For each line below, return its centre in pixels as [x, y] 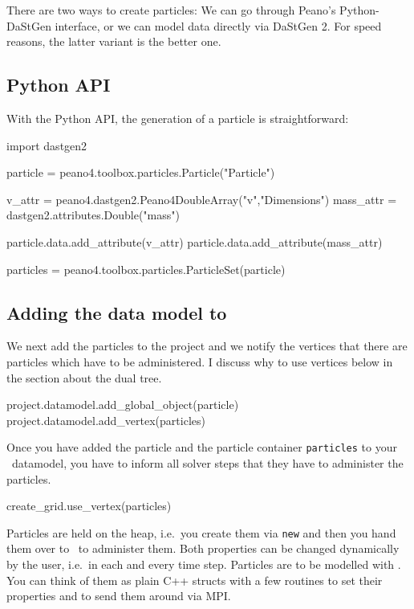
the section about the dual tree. [84, 377]
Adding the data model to [117, 312]
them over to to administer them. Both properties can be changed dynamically [203, 548]
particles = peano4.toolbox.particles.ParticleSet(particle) [146, 269]
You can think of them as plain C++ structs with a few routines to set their [195, 580]
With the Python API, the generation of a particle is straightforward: [178, 118]
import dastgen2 [47, 145]
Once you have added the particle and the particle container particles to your [202, 447]
